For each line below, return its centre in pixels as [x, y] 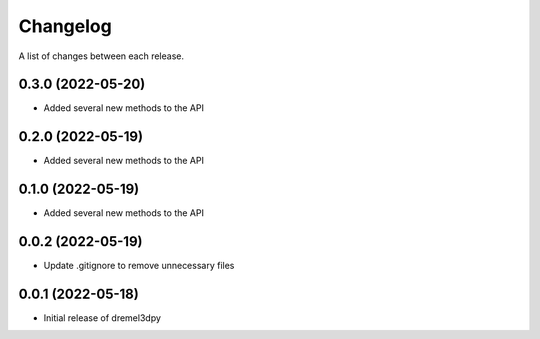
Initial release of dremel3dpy [102, 318]
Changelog [65, 26]
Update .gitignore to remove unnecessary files [139, 266]
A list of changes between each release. [101, 56]
